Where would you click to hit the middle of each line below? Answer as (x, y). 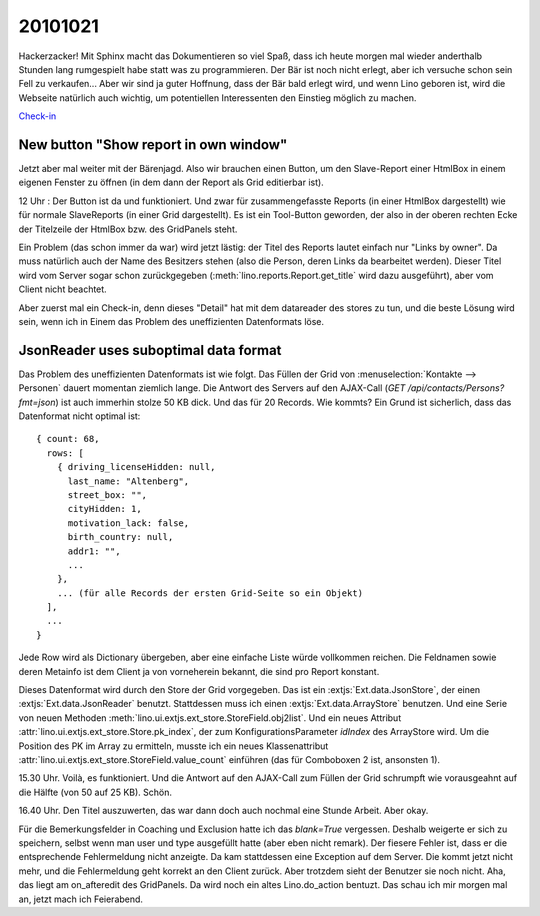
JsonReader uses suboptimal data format (150, 350)
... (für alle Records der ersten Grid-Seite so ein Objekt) (210, 593)
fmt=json (37, 402)
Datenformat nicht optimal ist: (79, 416)
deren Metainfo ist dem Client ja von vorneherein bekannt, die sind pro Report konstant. (199, 671)
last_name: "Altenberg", (128, 481)
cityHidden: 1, (104, 509)
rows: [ (65, 453)
